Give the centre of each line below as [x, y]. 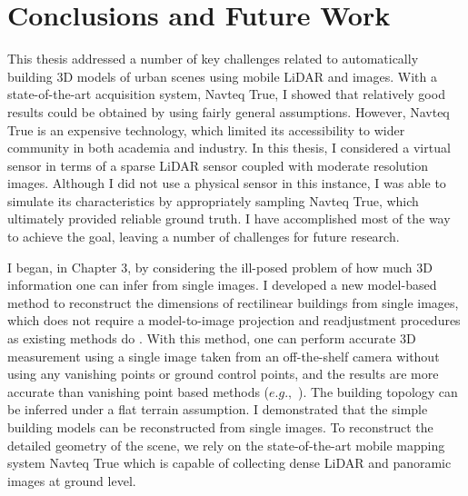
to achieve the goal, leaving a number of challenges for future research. [204, 237]
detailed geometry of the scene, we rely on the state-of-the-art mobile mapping [226, 445]
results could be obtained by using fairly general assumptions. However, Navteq [229, 111]
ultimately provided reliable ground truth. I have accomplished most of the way [229, 218]
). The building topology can [378, 391]
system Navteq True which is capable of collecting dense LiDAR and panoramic [229, 463]
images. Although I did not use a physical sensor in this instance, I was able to [227, 183]
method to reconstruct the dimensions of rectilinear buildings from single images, [233, 302]
